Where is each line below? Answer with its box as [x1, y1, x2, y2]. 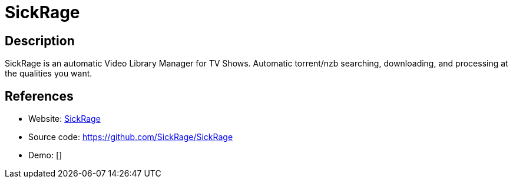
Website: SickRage [28, 114, 101, 124]
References [5, 88, 74, 104]
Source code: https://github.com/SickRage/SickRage [28, 132, 233, 142]
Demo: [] [28, 150, 62, 161]
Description [5, 33, 75, 48]
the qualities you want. [5, 68, 92, 79]
